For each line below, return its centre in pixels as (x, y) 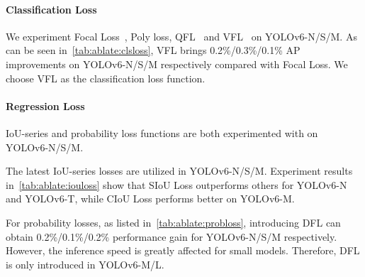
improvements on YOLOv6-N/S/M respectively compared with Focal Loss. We (177, 64)
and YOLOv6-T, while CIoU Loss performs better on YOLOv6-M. (150, 199)
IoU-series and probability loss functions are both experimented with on (162, 132)
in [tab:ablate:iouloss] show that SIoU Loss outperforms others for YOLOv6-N (176, 184)
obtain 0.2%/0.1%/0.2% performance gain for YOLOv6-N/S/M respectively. (172, 236)
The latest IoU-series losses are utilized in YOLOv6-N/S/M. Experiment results (179, 171)
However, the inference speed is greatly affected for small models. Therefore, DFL (183, 250)
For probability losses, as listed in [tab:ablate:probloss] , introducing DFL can (173, 222)
